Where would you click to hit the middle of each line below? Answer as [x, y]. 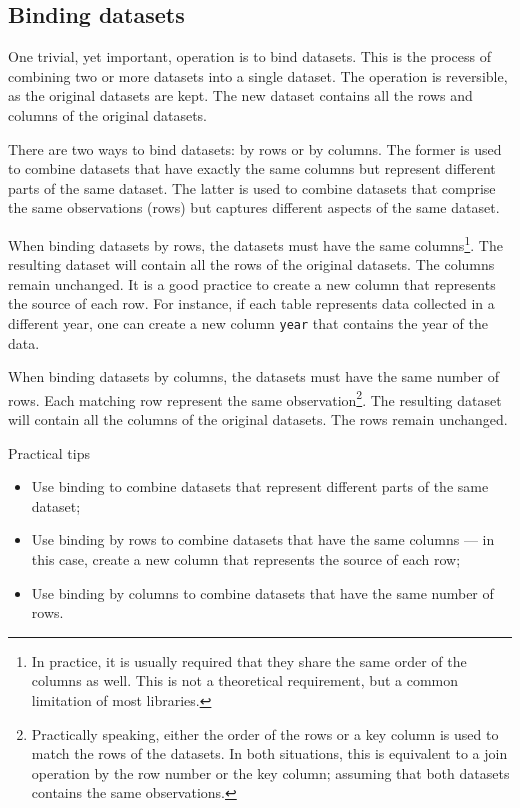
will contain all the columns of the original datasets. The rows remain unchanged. [258, 419]
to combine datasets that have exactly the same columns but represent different [252, 168]
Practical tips [49, 452]
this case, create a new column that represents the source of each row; [246, 559]
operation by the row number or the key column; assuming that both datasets [270, 772]
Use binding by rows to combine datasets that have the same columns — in [263, 539]
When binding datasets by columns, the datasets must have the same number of [253, 376]
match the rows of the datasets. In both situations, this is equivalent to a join [269, 753]
